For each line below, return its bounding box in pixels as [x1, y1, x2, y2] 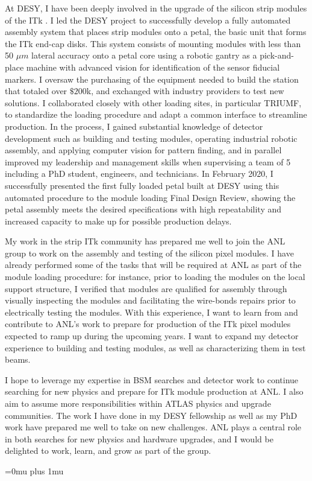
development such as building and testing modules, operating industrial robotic [5, 132, 298, 144]
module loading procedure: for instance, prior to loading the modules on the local [5, 270, 305, 283]
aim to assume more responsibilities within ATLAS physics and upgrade [5, 397, 271, 409]
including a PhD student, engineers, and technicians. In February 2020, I [5, 167, 273, 180]
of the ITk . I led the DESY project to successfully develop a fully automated [5, 13, 291, 26]
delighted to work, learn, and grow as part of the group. [5, 444, 211, 457]
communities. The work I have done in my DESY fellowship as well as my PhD [5, 409, 298, 421]
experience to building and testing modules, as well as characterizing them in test [5, 341, 306, 354]
